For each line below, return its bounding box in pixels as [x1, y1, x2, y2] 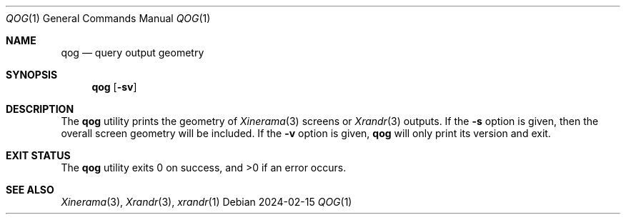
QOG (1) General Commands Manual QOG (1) [6, 12, 211, 24]
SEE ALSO [6, 184, 54, 196]
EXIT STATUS [6, 149, 71, 161]
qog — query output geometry [61, 46, 204, 59]
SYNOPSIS [6, 69, 58, 81]
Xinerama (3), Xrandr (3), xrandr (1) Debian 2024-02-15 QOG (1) [61, 196, 352, 208]
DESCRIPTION [6, 103, 74, 115]
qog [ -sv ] [91, 81, 137, 93]
